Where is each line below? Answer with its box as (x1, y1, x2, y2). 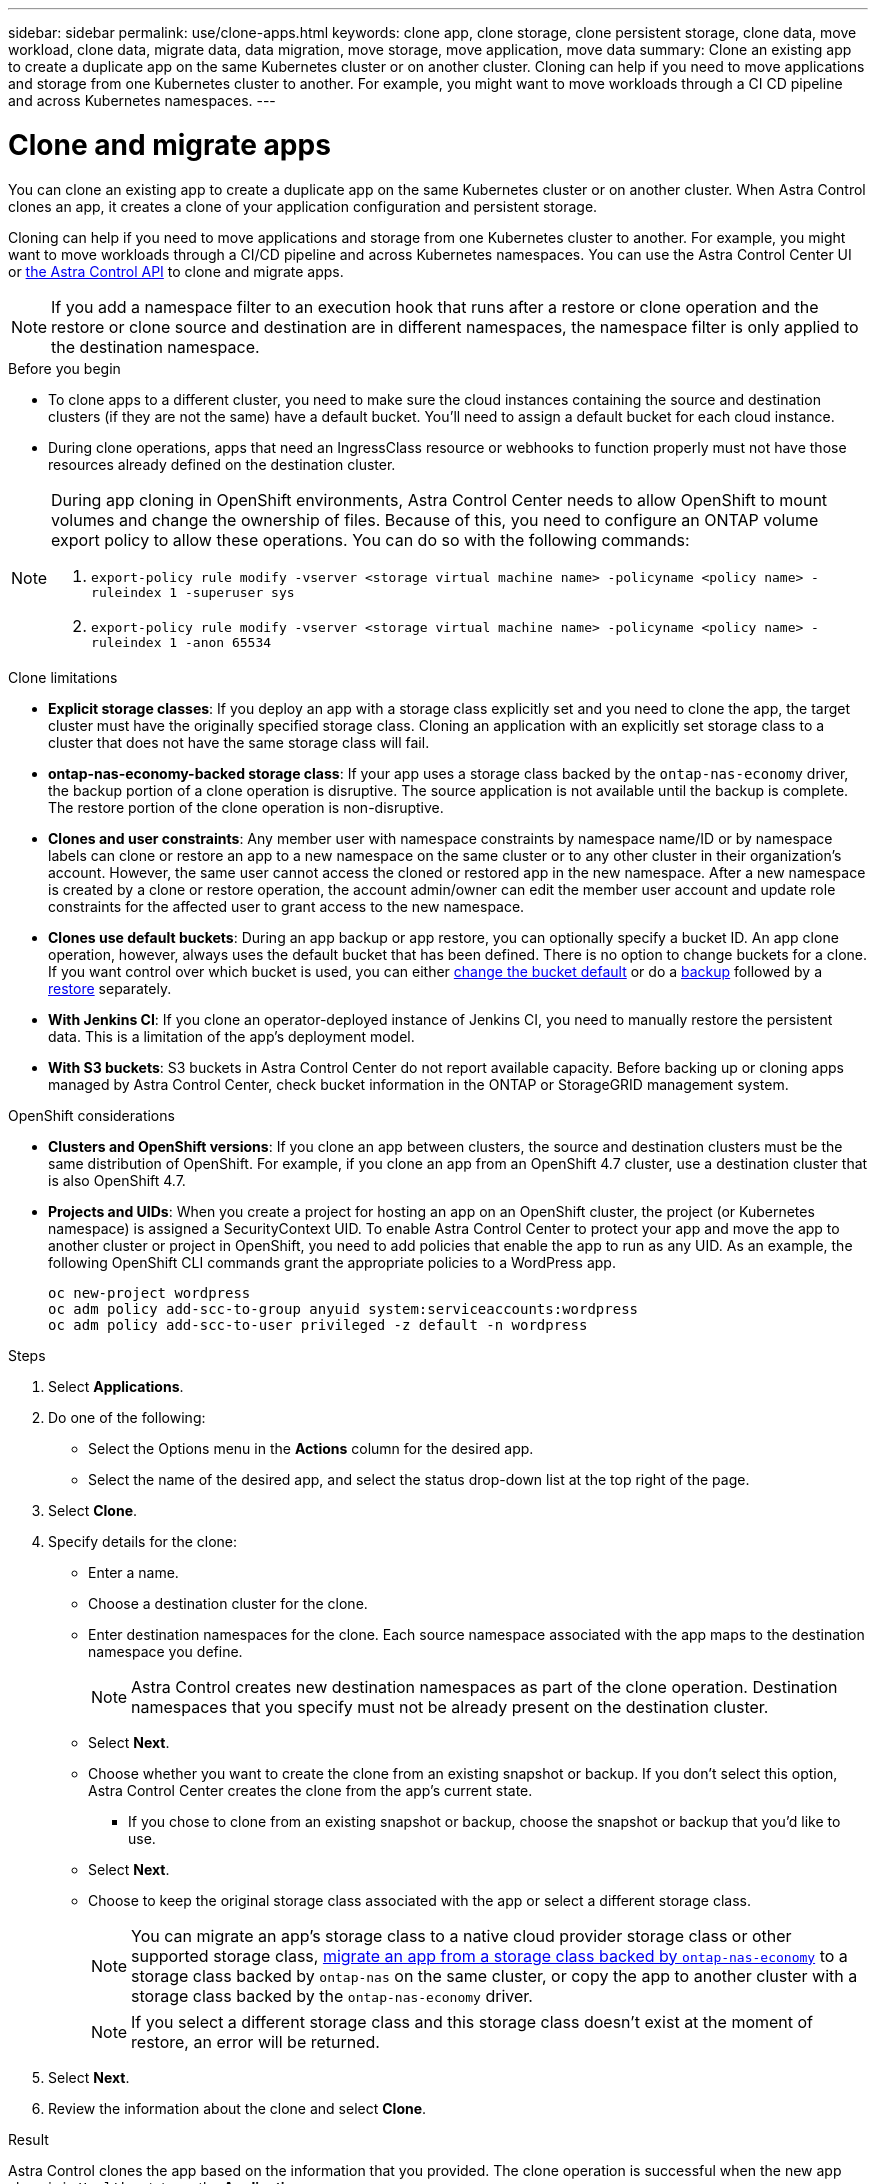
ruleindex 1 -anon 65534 (91, 634, 272, 650)
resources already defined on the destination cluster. (48, 455, 396, 473)
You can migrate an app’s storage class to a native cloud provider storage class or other (131, 1925, 792, 1946)
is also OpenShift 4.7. (48, 1171, 186, 1189)
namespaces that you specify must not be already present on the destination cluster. (131, 1696, 769, 1717)
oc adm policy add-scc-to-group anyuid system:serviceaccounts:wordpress (48, 1300, 639, 1317)
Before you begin (8, 359, 121, 377)
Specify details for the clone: (48, 1532, 238, 1550)
